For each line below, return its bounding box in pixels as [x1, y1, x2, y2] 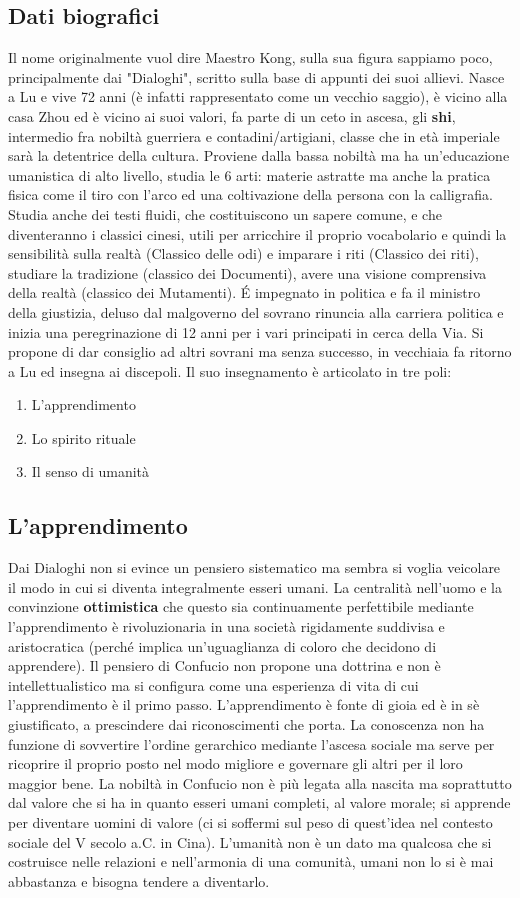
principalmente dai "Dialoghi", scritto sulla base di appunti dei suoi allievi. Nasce [8, 66, 505, 87]
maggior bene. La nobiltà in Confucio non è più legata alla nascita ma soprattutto [8, 772, 512, 793]
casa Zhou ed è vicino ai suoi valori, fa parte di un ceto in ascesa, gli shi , [8, 105, 456, 126]
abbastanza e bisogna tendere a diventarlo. [8, 870, 270, 891]
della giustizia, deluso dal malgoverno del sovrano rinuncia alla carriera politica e [8, 301, 504, 322]
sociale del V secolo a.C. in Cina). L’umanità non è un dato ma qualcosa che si [8, 831, 492, 852]
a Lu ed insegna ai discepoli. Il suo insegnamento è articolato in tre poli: [8, 360, 452, 381]
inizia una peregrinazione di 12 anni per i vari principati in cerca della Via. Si [8, 321, 484, 342]
